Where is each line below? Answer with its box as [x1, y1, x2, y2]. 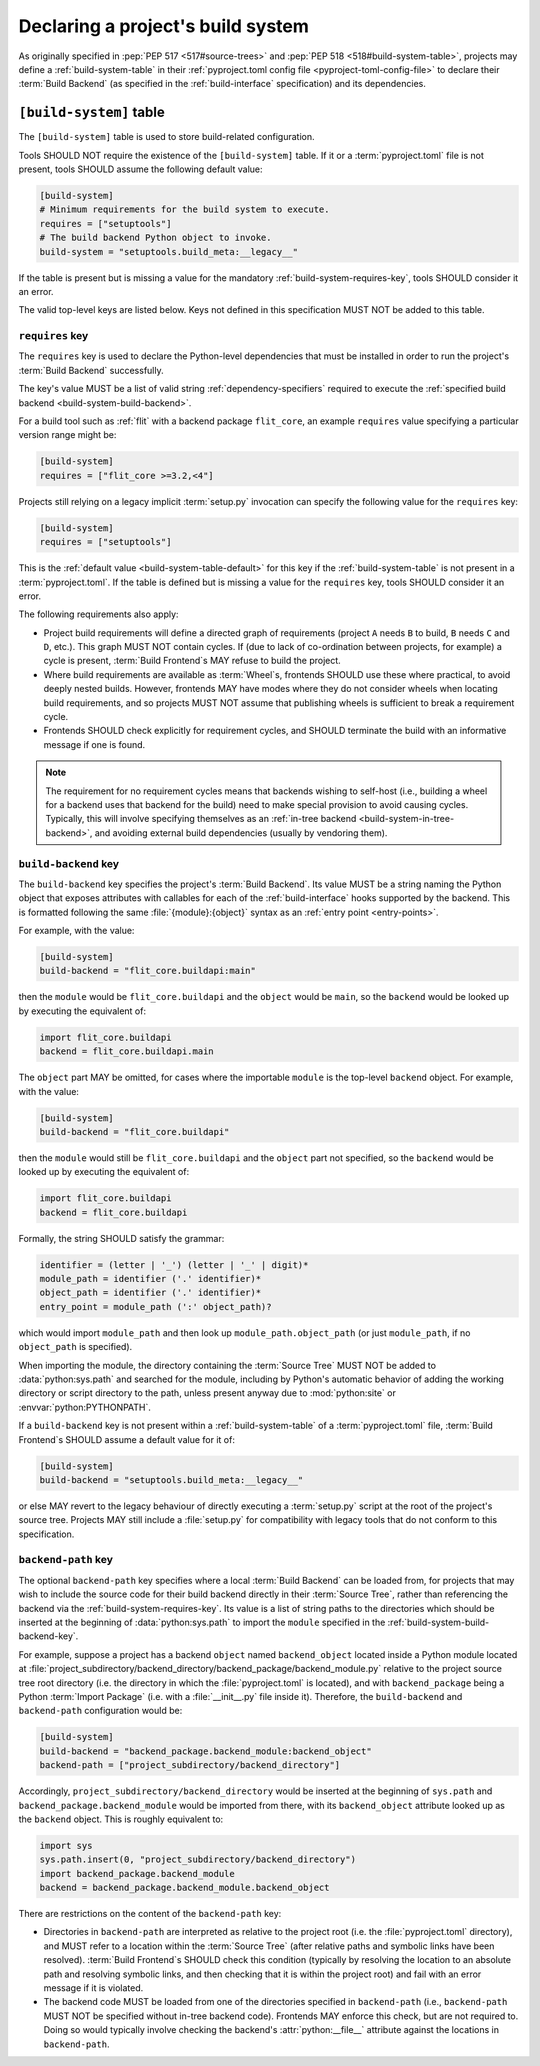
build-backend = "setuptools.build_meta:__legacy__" [39, 1474, 304, 1485]
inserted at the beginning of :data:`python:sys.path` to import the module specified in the [18, 1616, 386, 1629]
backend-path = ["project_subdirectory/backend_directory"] [39, 1760, 341, 1771]
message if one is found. [43, 738, 146, 750]
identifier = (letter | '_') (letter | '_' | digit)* [39, 1259, 309, 1270]
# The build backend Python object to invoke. [39, 232, 272, 244]
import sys [39, 1840, 93, 1851]
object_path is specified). [18, 1341, 133, 1353]
